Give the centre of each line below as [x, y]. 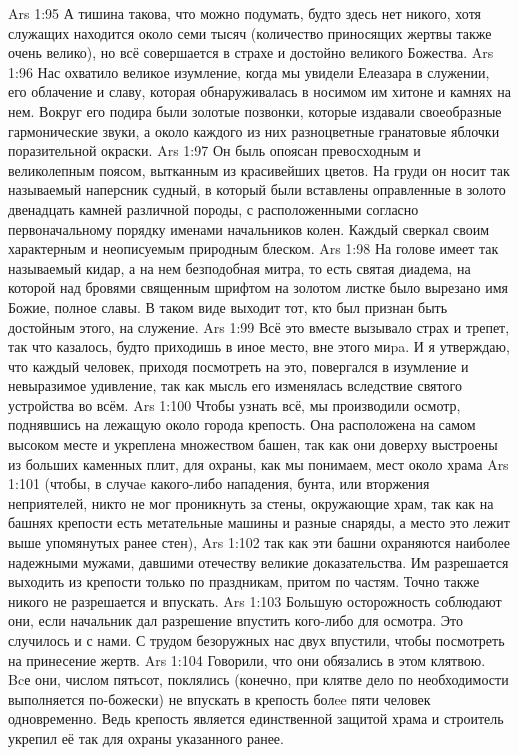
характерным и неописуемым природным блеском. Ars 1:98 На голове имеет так [253, 248]
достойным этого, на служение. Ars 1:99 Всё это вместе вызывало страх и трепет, [259, 326]
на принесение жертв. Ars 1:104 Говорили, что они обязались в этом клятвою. [247, 659]
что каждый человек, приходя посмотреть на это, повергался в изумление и [238, 365]
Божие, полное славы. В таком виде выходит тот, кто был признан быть [228, 306]
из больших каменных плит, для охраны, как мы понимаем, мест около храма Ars [258, 463]
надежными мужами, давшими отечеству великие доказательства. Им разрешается [258, 561]
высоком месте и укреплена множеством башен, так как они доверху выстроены [253, 444]
